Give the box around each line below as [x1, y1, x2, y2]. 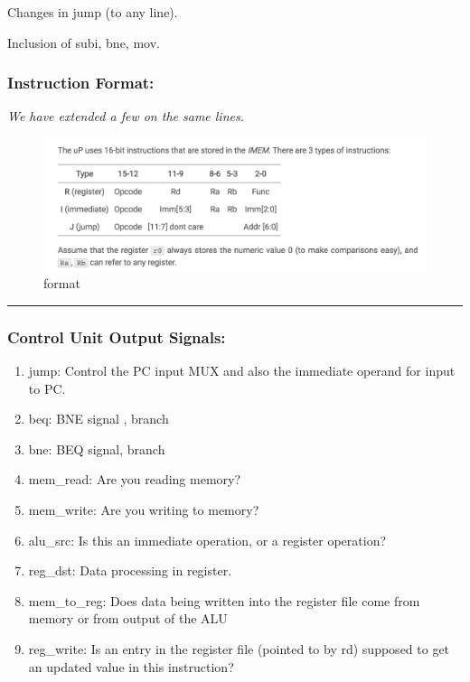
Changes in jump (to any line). [7, 3, 178, 21]
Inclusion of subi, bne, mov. [7, 33, 160, 51]
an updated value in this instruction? [28, 657, 234, 676]
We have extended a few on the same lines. [7, 107, 244, 126]
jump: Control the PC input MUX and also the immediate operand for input [28, 360, 456, 379]
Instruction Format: [7, 71, 155, 94]
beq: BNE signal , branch [28, 409, 169, 428]
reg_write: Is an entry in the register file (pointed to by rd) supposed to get [28, 639, 450, 658]
